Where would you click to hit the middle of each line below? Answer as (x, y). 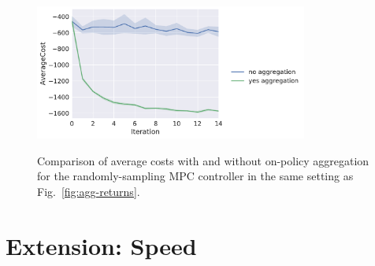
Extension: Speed (101, 245)
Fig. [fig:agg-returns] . (89, 191)
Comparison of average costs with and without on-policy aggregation (203, 160)
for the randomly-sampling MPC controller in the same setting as (195, 176)
